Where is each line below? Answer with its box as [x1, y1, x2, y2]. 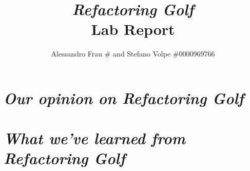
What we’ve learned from [4, 127, 186, 149]
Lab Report [91, 18, 175, 40]
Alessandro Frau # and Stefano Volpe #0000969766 [51, 48, 215, 59]
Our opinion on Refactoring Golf [4, 87, 244, 108]
